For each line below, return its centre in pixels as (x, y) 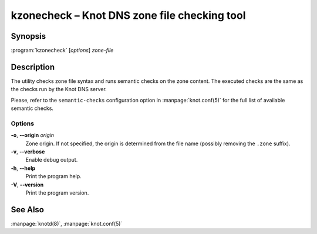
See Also (27, 210)
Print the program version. (57, 193)
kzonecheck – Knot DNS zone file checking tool (128, 15)
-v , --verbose (28, 152)
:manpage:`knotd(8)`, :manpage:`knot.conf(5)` (67, 223)
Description (33, 67)
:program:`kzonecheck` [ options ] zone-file (62, 51)
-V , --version (27, 185)
